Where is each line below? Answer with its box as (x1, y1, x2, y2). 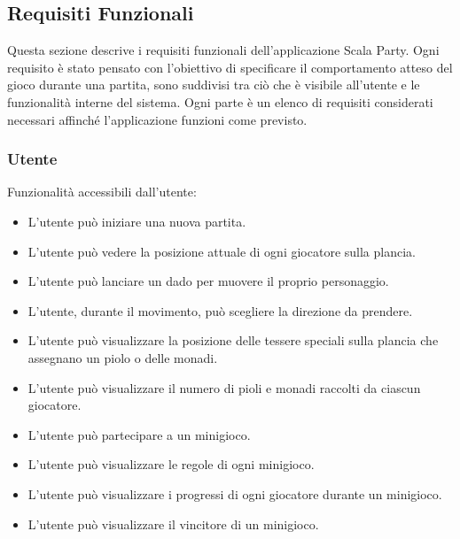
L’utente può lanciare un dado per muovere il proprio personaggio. (27, 272, 389, 290)
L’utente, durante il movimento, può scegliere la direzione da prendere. (27, 301, 413, 320)
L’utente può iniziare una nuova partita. (27, 212, 246, 230)
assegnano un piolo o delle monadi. (27, 348, 218, 366)
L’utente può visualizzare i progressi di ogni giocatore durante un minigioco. (27, 484, 442, 503)
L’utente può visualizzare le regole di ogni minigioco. (27, 455, 315, 474)
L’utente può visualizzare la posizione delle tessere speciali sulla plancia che (27, 331, 439, 350)
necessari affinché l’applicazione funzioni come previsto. (7, 110, 308, 128)
